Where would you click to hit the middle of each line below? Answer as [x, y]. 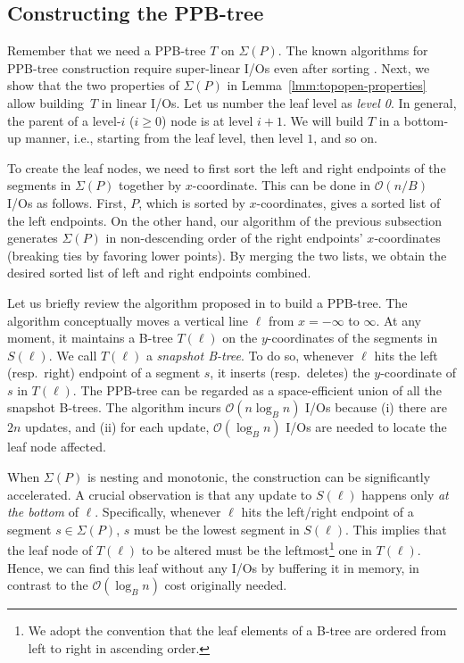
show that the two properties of [93, 85]
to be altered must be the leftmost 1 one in [257, 549]
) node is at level [207, 120]
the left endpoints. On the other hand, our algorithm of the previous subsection [225, 220]
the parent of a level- [64, 120]
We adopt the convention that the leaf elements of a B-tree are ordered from [237, 630]
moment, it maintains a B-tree [90, 338]
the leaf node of [50, 550]
